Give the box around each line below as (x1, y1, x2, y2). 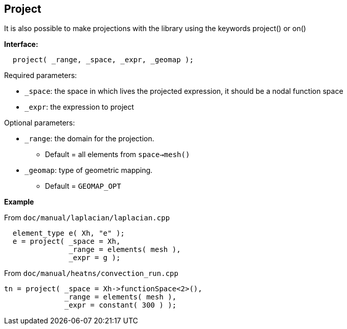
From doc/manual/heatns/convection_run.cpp (4, 269, 178, 278)
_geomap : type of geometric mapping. (25, 166, 153, 175)
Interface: (4, 40, 38, 49)
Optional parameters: (4, 118, 75, 128)
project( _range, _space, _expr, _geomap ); (12, 56, 194, 64)
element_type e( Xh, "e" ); (12, 229, 125, 238)
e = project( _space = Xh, (12, 237, 121, 246)
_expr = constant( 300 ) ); (64, 301, 177, 310)
